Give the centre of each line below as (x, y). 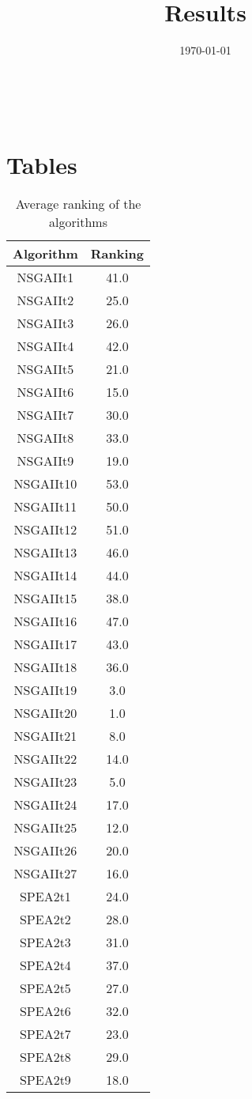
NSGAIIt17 (45, 644)
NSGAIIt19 (45, 690)
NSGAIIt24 (45, 805)
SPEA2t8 (45, 1057)
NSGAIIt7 (45, 415)
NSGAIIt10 (45, 484)
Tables (42, 164)
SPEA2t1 (45, 897)
